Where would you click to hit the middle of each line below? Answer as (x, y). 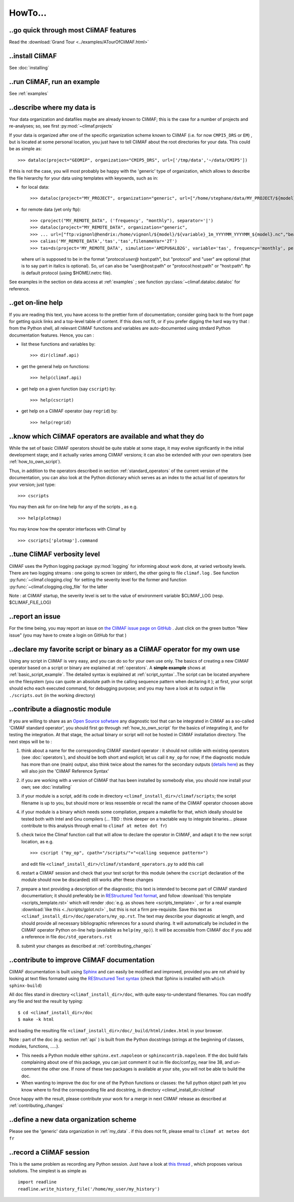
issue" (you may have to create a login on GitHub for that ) (68, 635)
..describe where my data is (52, 107)
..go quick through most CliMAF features (73, 30)
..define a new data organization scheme (73, 1120)
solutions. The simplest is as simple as (48, 1171)
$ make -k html (36, 1019)
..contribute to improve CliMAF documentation (82, 960)
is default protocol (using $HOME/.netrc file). (67, 273)
